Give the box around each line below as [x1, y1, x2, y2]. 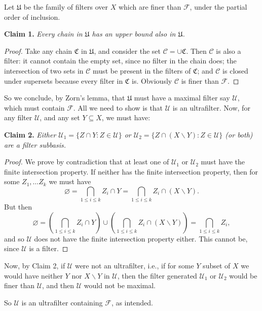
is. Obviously [132, 75, 172, 86]
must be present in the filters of [93, 65, 191, 76]
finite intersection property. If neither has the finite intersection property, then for [4, 166, 258, 177]
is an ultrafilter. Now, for [172, 102, 250, 113]
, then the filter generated [117, 270, 197, 281]
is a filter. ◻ [29, 243, 68, 254]
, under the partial [190, 2, 247, 12]
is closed [222, 65, 248, 76]
